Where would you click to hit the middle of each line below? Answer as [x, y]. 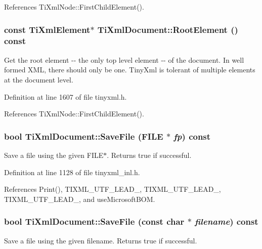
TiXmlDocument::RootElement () [168, 29]
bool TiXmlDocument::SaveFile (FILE [84, 136]
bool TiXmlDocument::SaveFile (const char [94, 221]
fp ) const [192, 136]
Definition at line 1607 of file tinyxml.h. [65, 96]
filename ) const [227, 221]
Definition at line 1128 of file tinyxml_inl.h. [72, 172]
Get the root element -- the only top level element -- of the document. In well [124, 59]
